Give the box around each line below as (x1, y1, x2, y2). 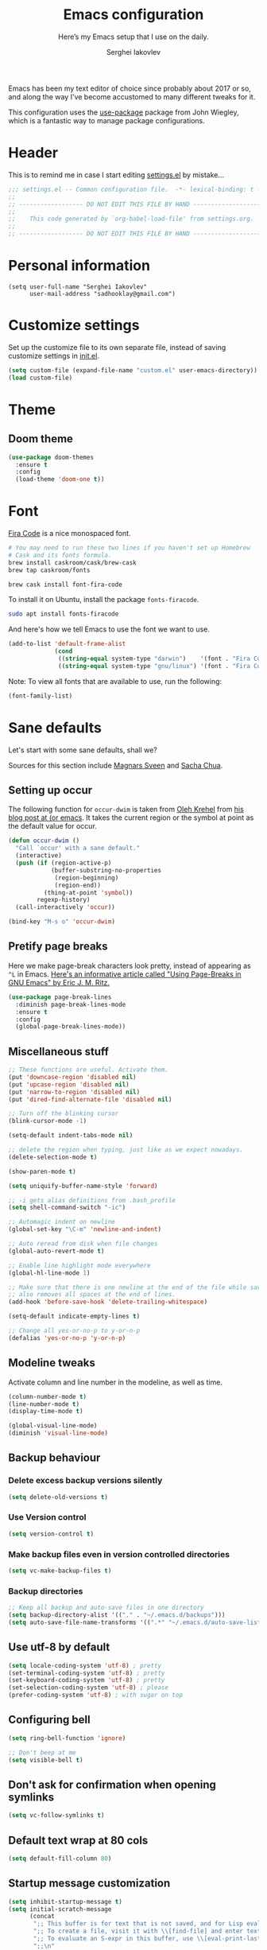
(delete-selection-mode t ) (8, 1153, 98, 1161)
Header (8, 144, 58, 162)
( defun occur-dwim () (8, 837, 80, 845)
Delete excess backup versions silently (8, 1475, 163, 1486)
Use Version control (8, 1512, 87, 1523)
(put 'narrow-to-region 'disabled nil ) (8, 1088, 141, 1096)
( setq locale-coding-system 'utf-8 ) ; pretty (8, 1661, 161, 1669)
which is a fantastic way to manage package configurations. (8, 115, 205, 125)
